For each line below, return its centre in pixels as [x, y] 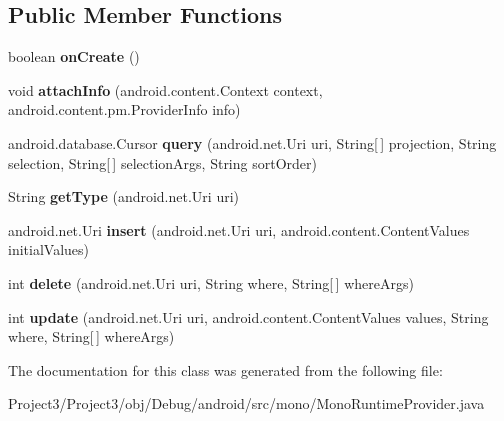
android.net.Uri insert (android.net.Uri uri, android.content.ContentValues [239, 229]
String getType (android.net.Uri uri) [124, 196]
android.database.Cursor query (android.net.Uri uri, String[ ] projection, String [252, 142]
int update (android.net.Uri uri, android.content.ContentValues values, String [248, 316]
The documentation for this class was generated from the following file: [225, 369]
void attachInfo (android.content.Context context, [165, 89]
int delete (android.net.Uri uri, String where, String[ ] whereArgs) [211, 282]
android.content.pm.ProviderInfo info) [124, 109]
